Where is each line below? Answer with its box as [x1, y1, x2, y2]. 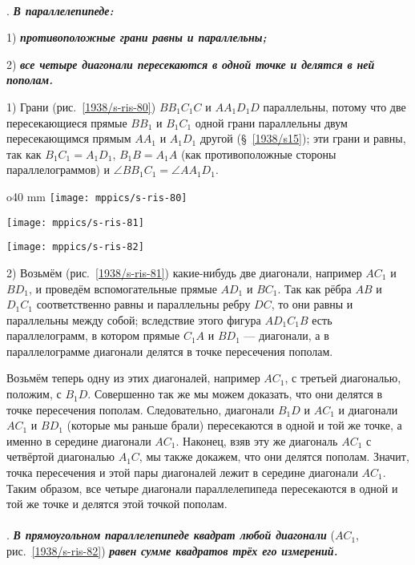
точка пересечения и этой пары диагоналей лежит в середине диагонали [6, 464, 358, 481]
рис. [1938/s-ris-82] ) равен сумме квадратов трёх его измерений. [6, 543, 338, 559]
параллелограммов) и [6, 161, 111, 178]
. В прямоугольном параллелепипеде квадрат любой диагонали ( [6, 527, 335, 543]
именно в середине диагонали [6, 432, 151, 449]
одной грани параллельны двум [195, 114, 348, 131]
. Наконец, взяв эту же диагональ [175, 432, 338, 449]
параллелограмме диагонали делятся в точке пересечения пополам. [6, 342, 333, 359]
